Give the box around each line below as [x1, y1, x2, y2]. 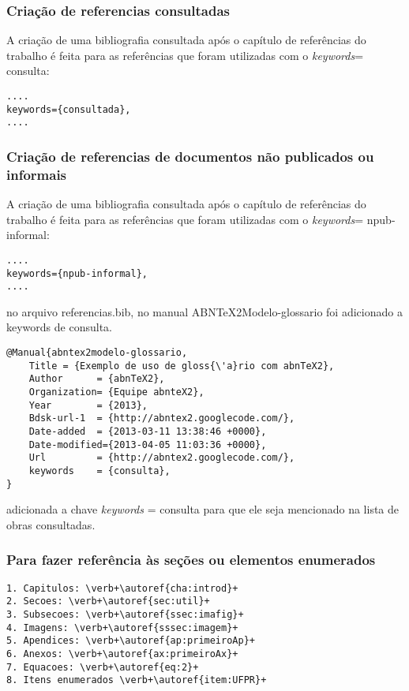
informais [6, 164, 67, 184]
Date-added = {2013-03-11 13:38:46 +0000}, [28, 425, 267, 437]
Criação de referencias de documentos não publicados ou [6, 146, 374, 166]
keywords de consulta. [6, 319, 112, 335]
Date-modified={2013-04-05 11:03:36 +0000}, [28, 439, 267, 450]
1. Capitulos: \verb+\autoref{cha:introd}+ [6, 582, 238, 594]
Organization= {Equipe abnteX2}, [28, 387, 204, 398]
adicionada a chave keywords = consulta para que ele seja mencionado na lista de [6, 501, 400, 517]
